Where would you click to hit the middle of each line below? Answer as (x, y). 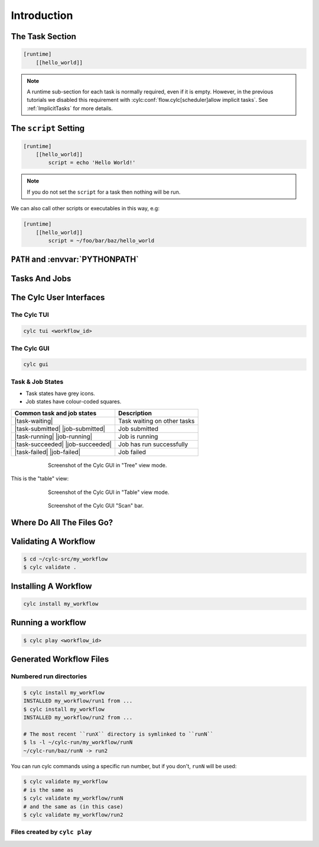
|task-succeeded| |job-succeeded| (63, 444)
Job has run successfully (153, 444)
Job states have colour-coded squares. (74, 402)
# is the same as (48, 790)
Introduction (42, 15)
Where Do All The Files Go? (62, 522)
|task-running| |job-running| (53, 437)
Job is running (138, 437)
